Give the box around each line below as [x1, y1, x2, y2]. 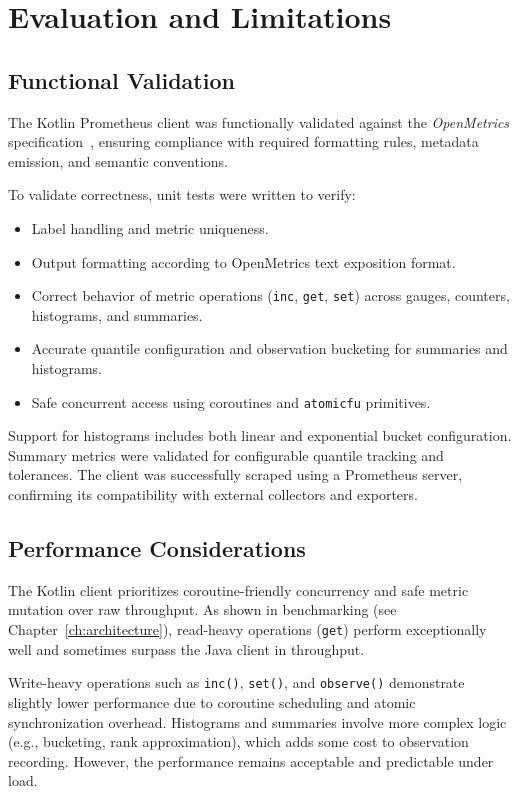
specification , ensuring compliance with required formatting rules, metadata [8, 131, 479, 152]
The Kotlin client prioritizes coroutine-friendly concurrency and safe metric [8, 579, 469, 600]
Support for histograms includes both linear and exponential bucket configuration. [8, 425, 512, 446]
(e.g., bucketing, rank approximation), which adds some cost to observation [8, 731, 469, 752]
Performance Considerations [8, 533, 306, 563]
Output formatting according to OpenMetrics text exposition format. [31, 251, 456, 272]
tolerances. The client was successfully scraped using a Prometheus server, [8, 464, 463, 485]
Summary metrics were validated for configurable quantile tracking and [8, 444, 444, 465]
